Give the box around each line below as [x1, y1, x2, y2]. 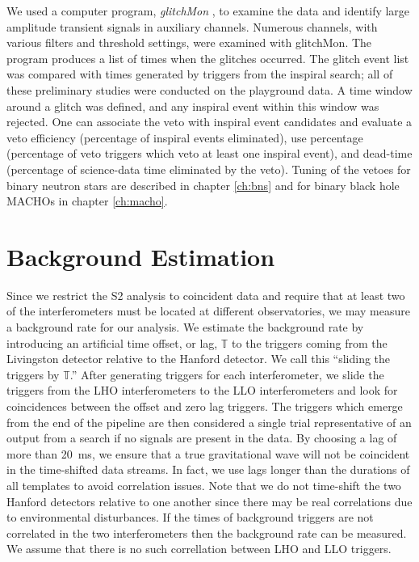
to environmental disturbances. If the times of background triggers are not [6, 509, 374, 526]
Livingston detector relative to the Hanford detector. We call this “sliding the [6, 350, 391, 367]
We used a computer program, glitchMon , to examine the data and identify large [6, 2, 410, 19]
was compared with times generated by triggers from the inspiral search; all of [6, 65, 393, 82]
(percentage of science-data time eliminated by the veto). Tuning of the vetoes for [6, 160, 411, 177]
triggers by [6, 366, 60, 382]
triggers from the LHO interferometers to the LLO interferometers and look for [6, 382, 398, 399]
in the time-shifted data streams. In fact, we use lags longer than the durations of [6, 461, 410, 478]
